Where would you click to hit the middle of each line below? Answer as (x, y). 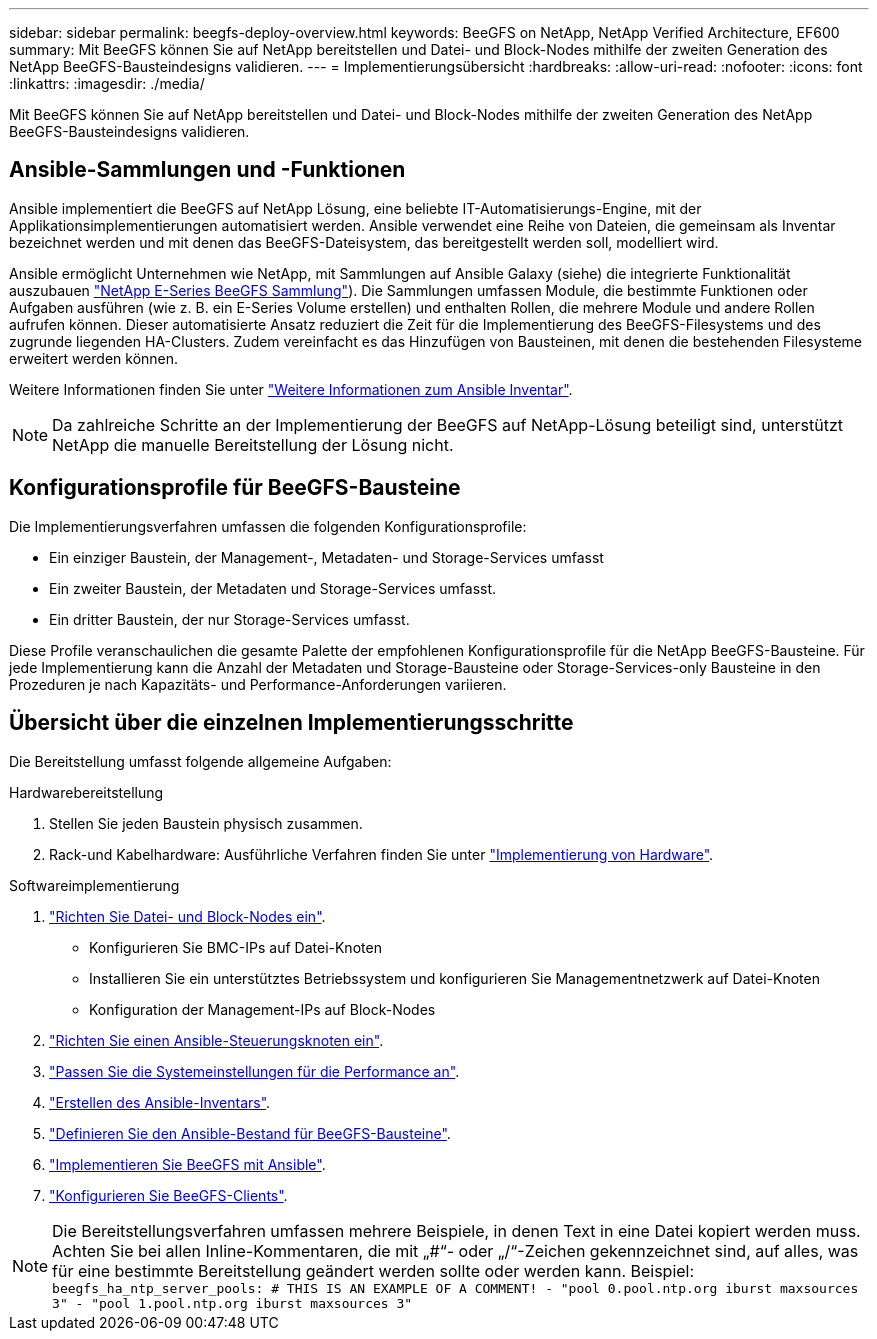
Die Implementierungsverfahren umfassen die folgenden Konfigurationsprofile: (268, 526)
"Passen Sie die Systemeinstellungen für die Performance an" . (254, 1071)
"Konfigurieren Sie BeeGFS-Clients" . (168, 1195)
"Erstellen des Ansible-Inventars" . (160, 1102)
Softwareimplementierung (94, 885)
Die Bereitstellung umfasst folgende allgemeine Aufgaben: (200, 761)
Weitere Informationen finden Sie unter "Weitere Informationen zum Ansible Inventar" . (291, 389)
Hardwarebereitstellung (86, 792)
